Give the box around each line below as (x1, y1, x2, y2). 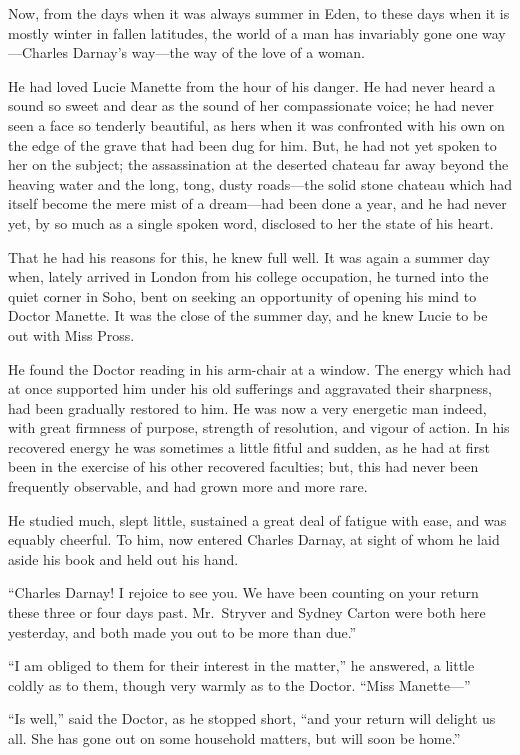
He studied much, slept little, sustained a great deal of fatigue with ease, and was (8, 509, 507, 530)
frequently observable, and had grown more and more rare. (8, 476, 368, 497)
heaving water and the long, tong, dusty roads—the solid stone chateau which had (8, 173, 513, 194)
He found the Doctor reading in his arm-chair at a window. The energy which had (8, 358, 511, 379)
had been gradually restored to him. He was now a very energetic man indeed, (8, 397, 487, 418)
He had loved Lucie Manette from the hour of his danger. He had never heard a (8, 75, 496, 96)
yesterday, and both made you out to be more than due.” (8, 621, 357, 642)
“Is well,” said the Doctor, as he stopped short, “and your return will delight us (8, 708, 496, 729)
